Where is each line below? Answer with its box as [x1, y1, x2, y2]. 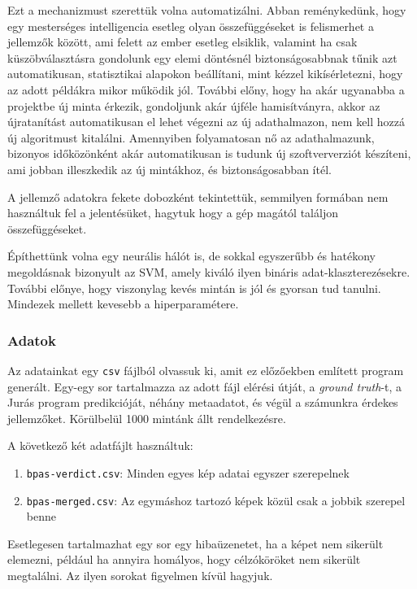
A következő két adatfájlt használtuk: [7, 437, 193, 454]
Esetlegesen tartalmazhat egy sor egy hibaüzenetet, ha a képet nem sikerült [7, 534, 384, 552]
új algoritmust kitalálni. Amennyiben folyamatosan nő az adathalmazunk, [7, 129, 375, 146]
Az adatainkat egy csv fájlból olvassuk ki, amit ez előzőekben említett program [7, 361, 404, 378]
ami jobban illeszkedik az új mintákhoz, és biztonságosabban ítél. [7, 160, 332, 177]
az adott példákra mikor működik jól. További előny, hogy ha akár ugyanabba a [7, 81, 405, 98]
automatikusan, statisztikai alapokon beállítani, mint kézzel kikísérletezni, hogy [7, 65, 403, 82]
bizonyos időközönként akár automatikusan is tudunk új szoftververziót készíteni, [7, 145, 411, 162]
